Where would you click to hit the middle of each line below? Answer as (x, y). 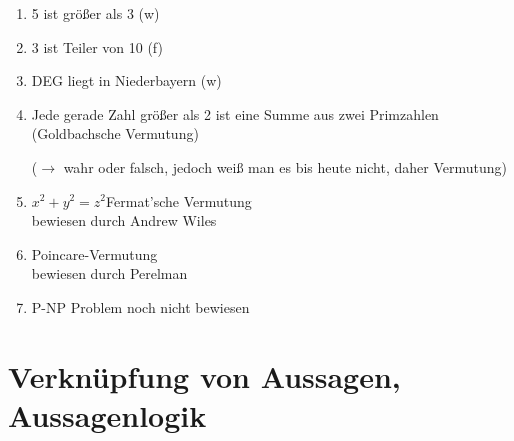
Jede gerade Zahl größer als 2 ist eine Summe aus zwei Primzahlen (235, 113)
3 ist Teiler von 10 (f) (97, 46)
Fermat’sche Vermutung (179, 200)
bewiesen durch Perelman (109, 273)
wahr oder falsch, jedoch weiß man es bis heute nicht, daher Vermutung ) (285, 166)
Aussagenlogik (107, 414)
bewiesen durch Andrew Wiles (124, 220)
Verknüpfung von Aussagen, (204, 375)
